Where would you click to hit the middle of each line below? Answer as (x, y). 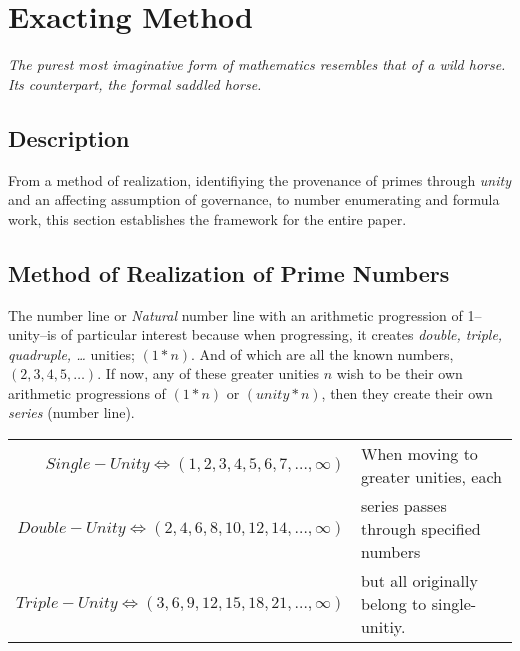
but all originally (419, 581)
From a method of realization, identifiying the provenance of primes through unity (259, 179)
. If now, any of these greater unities (208, 373)
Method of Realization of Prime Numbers (229, 272)
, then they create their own (407, 392)
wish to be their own (399, 373)
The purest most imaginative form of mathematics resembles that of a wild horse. (257, 64)
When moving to (419, 454)
